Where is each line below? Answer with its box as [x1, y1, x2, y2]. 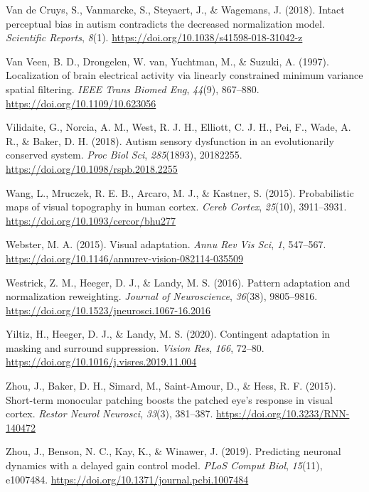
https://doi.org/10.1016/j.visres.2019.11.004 [6, 354, 197, 369]
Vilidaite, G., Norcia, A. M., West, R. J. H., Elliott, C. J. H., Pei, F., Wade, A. [6, 119, 351, 134]
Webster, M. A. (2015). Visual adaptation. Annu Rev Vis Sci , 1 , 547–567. [6, 237, 326, 252]
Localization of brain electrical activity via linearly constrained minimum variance [6, 68, 363, 82]
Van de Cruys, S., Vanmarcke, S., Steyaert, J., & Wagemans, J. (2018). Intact [6, 2, 345, 16]
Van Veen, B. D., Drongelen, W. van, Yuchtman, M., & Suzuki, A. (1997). [6, 53, 329, 68]
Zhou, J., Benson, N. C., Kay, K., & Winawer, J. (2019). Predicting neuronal [6, 444, 341, 459]
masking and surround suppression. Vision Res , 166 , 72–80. [6, 340, 264, 355]
